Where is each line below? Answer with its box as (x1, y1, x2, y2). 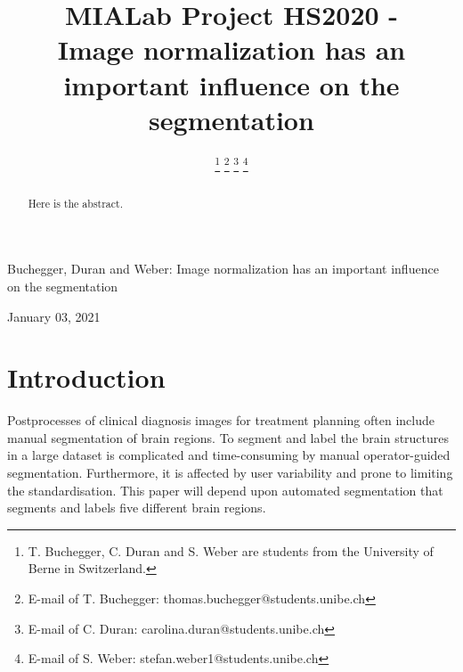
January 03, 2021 (7, 307, 101, 325)
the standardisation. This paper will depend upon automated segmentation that (7, 480, 443, 499)
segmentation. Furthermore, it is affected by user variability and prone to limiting (7, 463, 453, 482)
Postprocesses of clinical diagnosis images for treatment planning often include (7, 411, 435, 430)
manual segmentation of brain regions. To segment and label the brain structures (7, 428, 450, 447)
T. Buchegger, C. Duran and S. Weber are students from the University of (28, 541, 434, 560)
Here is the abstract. (28, 195, 124, 210)
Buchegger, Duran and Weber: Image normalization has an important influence (7, 259, 439, 278)
